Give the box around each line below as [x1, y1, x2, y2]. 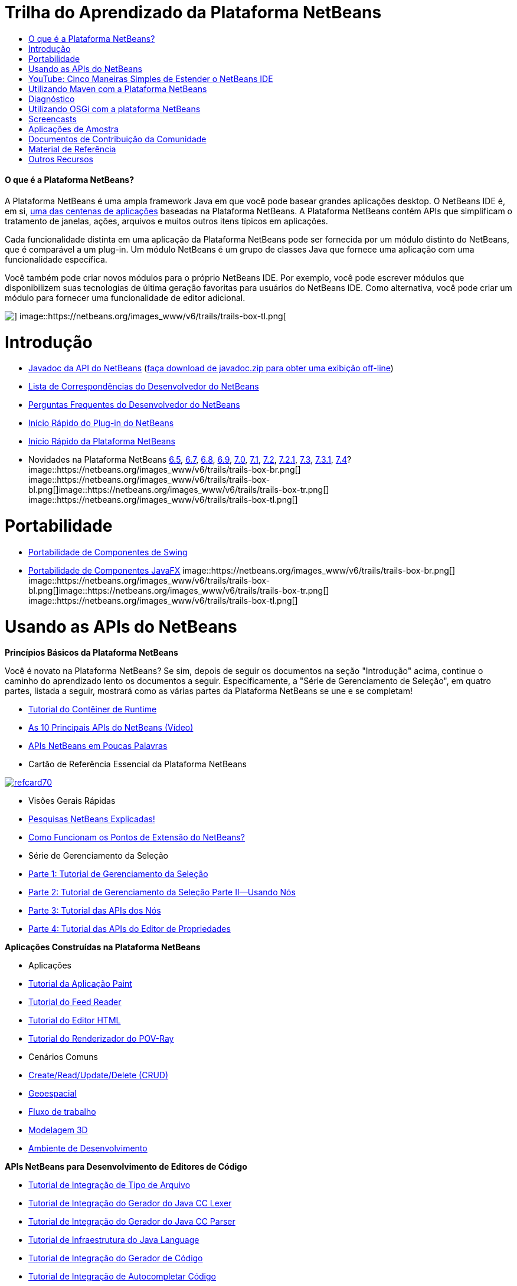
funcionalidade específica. [5, 254, 107, 264]
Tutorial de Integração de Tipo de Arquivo [28, 1180, 191, 1190]
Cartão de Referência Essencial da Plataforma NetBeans [28, 759, 247, 770]
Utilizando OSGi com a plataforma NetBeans [28, 103, 201, 114]
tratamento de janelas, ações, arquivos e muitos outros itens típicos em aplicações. [5, 215, 328, 226]
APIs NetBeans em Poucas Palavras [28, 741, 168, 751]
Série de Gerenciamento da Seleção [28, 850, 168, 861]
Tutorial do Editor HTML [28, 1015, 121, 1026]
